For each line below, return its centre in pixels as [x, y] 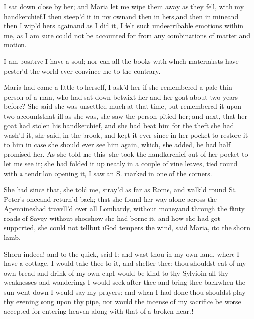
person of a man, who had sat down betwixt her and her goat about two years [121, 96]
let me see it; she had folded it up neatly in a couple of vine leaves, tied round [121, 163]
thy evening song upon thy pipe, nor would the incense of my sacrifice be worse [123, 301]
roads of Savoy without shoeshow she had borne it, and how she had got [112, 218]
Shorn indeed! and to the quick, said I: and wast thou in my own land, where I [122, 253]
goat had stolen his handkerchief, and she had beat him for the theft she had [119, 125]
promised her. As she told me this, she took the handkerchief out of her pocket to [126, 154]
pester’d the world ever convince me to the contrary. [82, 70]
